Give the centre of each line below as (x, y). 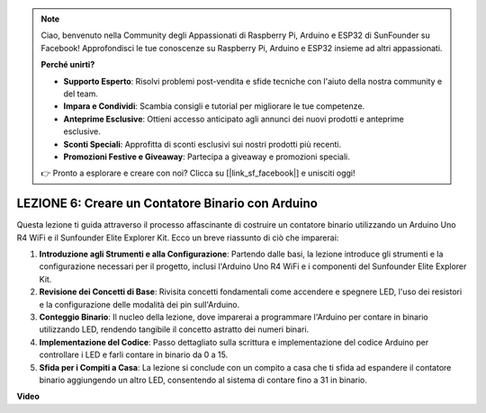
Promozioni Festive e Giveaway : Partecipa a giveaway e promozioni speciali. (207, 157)
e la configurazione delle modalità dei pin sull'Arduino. (139, 304)
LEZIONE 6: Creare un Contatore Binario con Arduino (167, 204)
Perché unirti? (68, 65)
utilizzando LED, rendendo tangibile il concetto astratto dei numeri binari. (174, 329)
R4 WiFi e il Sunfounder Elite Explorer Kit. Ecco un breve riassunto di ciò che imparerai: (178, 238)
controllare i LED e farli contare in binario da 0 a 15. (134, 355)
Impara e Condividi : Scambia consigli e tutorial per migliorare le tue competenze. (214, 106)
